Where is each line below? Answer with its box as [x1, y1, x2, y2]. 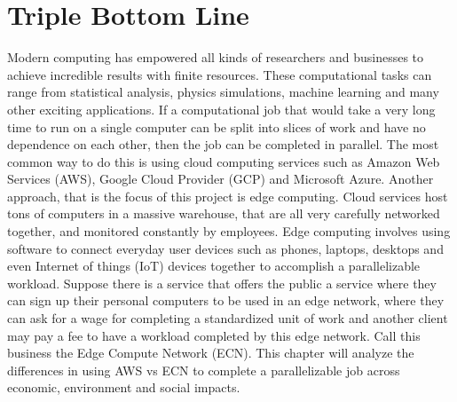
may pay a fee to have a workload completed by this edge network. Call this [7, 326, 421, 344]
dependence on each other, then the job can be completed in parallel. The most [7, 135, 439, 154]
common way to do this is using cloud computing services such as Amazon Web [7, 152, 440, 170]
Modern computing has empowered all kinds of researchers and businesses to [7, 48, 424, 67]
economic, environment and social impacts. [7, 378, 240, 397]
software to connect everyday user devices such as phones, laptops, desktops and [7, 239, 444, 257]
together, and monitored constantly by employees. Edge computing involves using [7, 222, 451, 240]
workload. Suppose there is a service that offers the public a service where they [7, 273, 437, 292]
